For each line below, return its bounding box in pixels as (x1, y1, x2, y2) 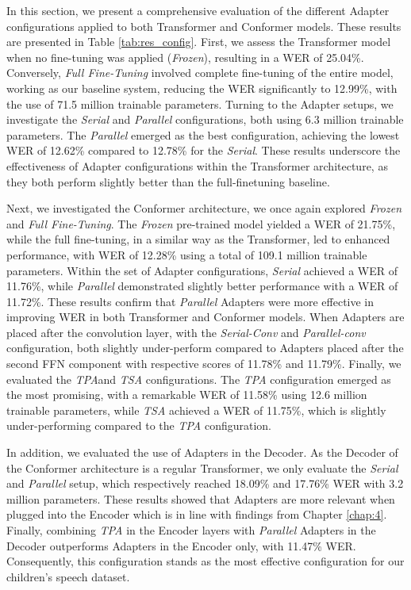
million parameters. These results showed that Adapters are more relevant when (6, 490, 395, 507)
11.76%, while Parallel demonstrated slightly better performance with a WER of (6, 278, 398, 294)
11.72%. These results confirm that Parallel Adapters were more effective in (6, 293, 375, 309)
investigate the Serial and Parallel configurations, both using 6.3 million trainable (6, 111, 404, 128)
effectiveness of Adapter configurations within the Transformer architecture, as (6, 157, 388, 174)
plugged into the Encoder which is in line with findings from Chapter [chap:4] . (6, 506, 387, 523)
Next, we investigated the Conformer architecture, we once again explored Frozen (6, 200, 402, 216)
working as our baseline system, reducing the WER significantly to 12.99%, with (6, 79, 398, 96)
